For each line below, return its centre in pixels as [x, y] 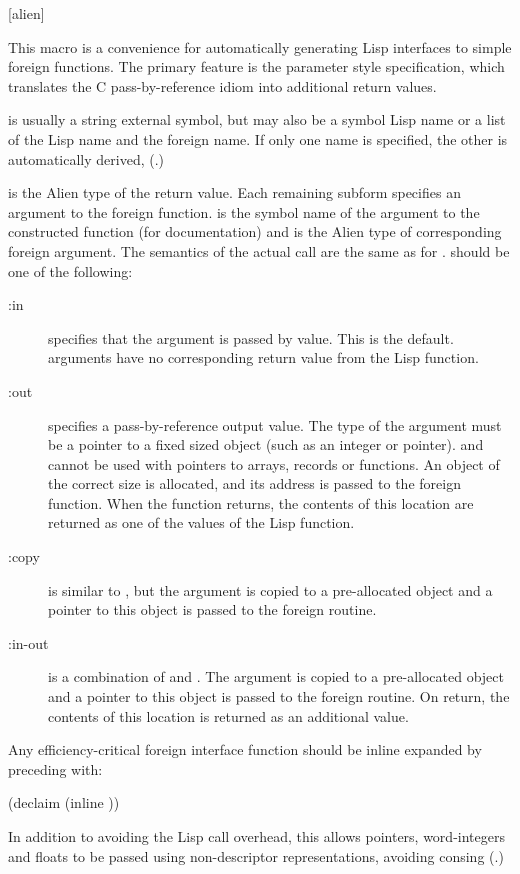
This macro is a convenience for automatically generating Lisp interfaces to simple [260, 46]
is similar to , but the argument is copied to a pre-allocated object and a [270, 589]
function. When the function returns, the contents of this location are [261, 502]
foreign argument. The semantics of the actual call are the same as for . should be [259, 250]
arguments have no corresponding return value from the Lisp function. [263, 357]
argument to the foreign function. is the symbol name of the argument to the [244, 211]
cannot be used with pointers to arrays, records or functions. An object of [274, 463]
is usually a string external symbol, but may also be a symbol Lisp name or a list [257, 119]
